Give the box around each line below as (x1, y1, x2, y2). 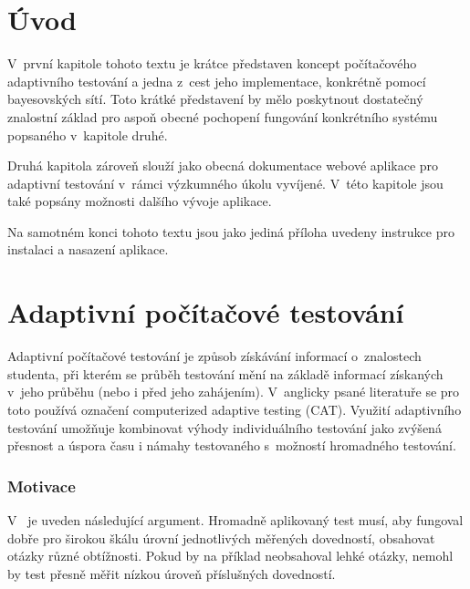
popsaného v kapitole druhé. (7, 125, 168, 144)
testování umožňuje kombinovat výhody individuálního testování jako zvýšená (7, 418, 442, 437)
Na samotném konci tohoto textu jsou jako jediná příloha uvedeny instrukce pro (7, 222, 454, 241)
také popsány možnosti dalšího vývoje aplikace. (7, 191, 272, 211)
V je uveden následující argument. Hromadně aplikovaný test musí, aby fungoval (7, 510, 464, 529)
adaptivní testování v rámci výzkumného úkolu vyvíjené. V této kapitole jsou (7, 173, 444, 192)
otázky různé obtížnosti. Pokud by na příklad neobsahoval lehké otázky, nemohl (7, 546, 454, 565)
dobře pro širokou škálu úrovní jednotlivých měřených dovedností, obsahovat (7, 528, 435, 547)
